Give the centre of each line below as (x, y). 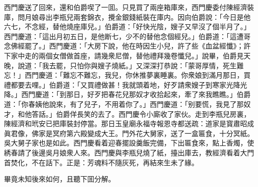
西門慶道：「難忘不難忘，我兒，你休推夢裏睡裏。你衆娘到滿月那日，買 (137, 75)
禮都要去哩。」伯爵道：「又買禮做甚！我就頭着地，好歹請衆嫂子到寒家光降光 (126, 84)
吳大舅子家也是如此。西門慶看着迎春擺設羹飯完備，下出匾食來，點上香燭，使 (129, 143)
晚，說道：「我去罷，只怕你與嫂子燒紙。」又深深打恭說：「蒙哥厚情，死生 (120, 65)
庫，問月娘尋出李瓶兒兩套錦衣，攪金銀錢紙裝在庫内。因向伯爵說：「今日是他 (127, 17)
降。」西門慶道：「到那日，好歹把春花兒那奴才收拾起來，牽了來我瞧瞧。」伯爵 (127, 94)
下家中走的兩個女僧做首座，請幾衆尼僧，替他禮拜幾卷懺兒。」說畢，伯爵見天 (127, 55)
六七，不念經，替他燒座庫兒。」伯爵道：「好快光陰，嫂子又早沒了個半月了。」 (127, 26)
